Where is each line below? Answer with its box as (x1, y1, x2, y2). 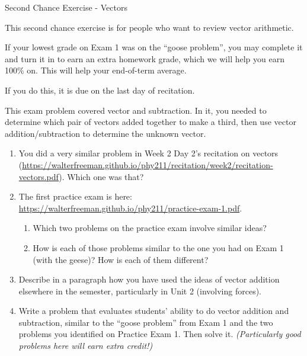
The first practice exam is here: (18, 190, 132, 203)
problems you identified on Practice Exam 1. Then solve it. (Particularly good (18, 328, 301, 340)
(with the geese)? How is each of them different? (33, 253, 209, 265)
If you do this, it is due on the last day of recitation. (5, 84, 195, 96)
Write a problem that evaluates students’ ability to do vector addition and (18, 304, 289, 317)
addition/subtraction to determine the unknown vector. (5, 127, 206, 139)
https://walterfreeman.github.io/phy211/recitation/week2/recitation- (22, 158, 273, 171)
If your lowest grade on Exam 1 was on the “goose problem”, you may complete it (5, 41, 303, 53)
